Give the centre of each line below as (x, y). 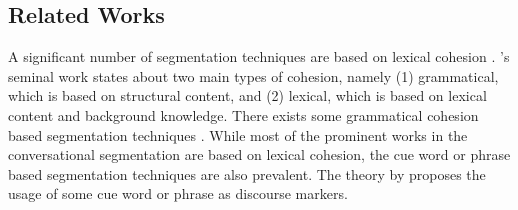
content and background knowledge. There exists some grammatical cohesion (243, 114)
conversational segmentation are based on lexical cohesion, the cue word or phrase (259, 154)
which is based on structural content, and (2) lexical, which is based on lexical (247, 95)
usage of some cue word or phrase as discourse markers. (178, 193)
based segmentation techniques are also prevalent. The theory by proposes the (247, 173)
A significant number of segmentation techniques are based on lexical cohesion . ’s (259, 56)
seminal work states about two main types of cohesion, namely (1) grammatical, (253, 75)
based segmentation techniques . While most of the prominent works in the (238, 134)
